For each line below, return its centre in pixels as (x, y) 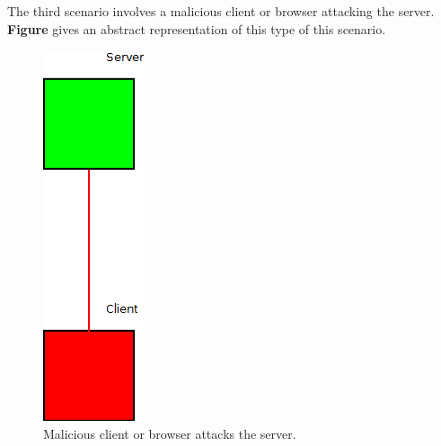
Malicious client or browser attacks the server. (170, 433)
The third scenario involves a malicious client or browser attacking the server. (221, 11)
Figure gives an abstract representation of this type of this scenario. (197, 28)
